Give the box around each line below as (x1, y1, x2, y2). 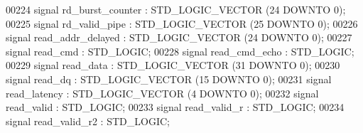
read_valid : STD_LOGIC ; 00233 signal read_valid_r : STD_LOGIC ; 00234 (6, 100, 345, 115)
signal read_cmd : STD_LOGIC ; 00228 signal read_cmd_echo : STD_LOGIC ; (6, 43, 354, 58)
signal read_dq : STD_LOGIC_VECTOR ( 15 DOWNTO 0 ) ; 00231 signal (6, 71, 332, 86)
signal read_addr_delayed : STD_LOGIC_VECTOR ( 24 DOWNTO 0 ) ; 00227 (6, 30, 352, 45)
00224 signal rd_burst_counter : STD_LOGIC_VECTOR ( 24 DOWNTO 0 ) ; (6, 2, 346, 16)
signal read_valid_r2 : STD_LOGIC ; (6, 113, 170, 128)
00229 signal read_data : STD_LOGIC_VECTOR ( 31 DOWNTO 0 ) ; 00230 (6, 58, 340, 73)
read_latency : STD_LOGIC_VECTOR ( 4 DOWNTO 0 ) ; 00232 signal (6, 85, 319, 100)
